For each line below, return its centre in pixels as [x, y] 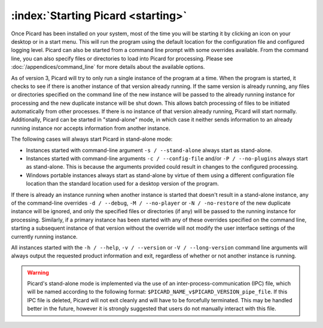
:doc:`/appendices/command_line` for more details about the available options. [108, 67]
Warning [38, 272]
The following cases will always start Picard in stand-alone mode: [92, 139]
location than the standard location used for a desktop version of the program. [123, 184]
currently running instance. [44, 236]
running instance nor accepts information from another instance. [91, 128]
